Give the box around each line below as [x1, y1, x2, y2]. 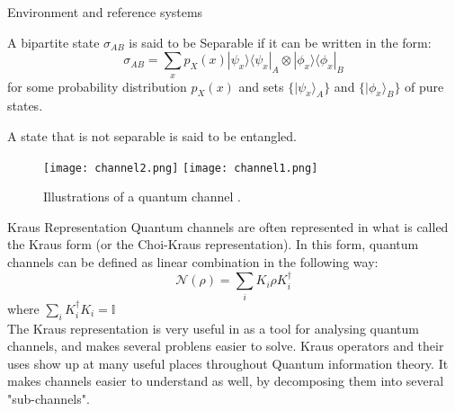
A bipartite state [7, 32, 100, 51]
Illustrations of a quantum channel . [43, 187, 241, 206]
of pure [405, 76, 444, 95]
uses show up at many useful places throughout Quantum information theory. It [7, 353, 449, 372]
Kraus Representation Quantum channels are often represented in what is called [7, 217, 449, 236]
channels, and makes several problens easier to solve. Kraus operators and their [7, 336, 444, 355]
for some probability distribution [7, 76, 187, 95]
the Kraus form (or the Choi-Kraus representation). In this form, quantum [7, 235, 419, 254]
